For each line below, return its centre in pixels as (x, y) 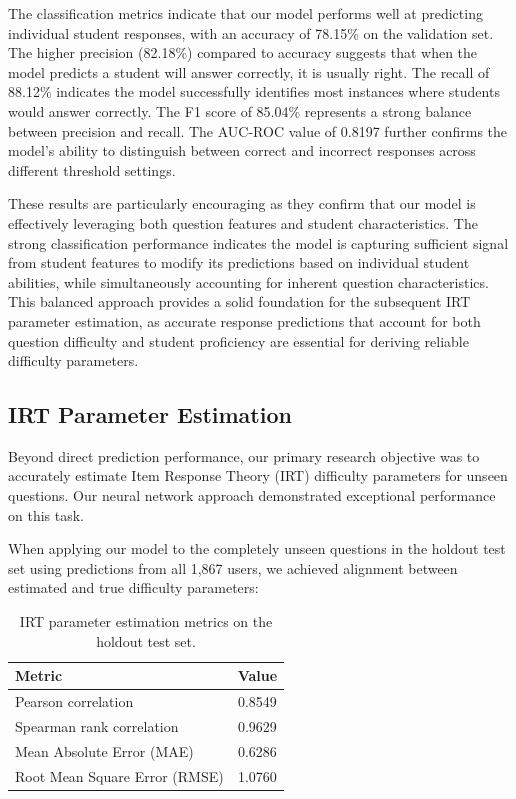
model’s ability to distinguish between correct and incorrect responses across (242, 150)
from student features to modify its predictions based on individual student (239, 262)
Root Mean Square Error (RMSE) (119, 775)
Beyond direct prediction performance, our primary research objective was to (244, 455)
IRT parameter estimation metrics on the (146, 621)
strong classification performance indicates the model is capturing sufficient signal (258, 242)
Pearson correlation (74, 701)
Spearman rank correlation (97, 725)
